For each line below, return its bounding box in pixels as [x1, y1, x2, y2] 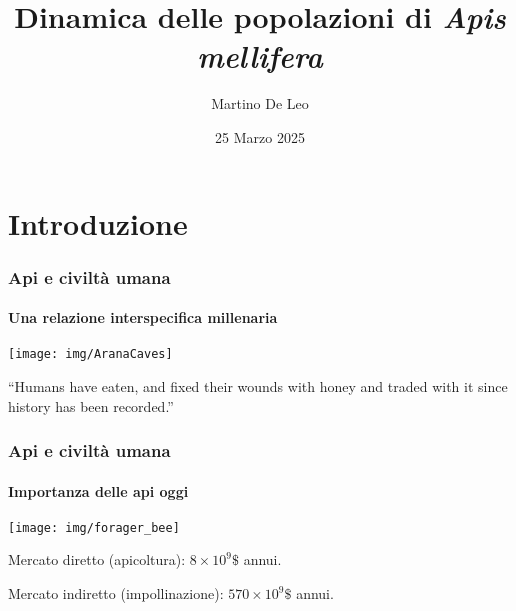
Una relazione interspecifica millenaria [8, 307, 278, 328]
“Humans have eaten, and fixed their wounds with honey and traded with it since [8, 375, 508, 396]
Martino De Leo [211, 93, 309, 114]
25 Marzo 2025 [215, 126, 305, 147]
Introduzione [8, 202, 188, 243]
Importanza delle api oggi [8, 480, 189, 501]
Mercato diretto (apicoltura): [8, 549, 186, 570]
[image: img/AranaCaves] [8, 347, 173, 362]
